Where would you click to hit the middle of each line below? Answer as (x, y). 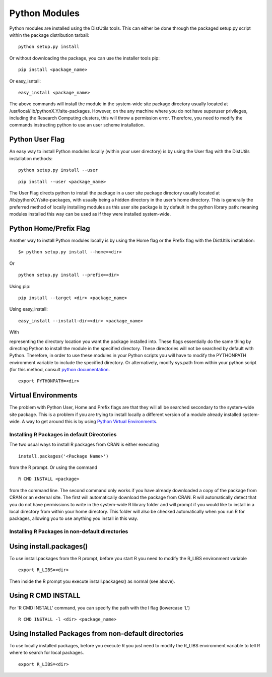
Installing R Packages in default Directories (63, 434)
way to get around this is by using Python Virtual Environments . (92, 422)
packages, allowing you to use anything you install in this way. (74, 518)
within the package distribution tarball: (49, 35)
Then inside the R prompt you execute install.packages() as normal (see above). (92, 581)
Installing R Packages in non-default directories (69, 531)
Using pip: (20, 286)
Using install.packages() (49, 546)
